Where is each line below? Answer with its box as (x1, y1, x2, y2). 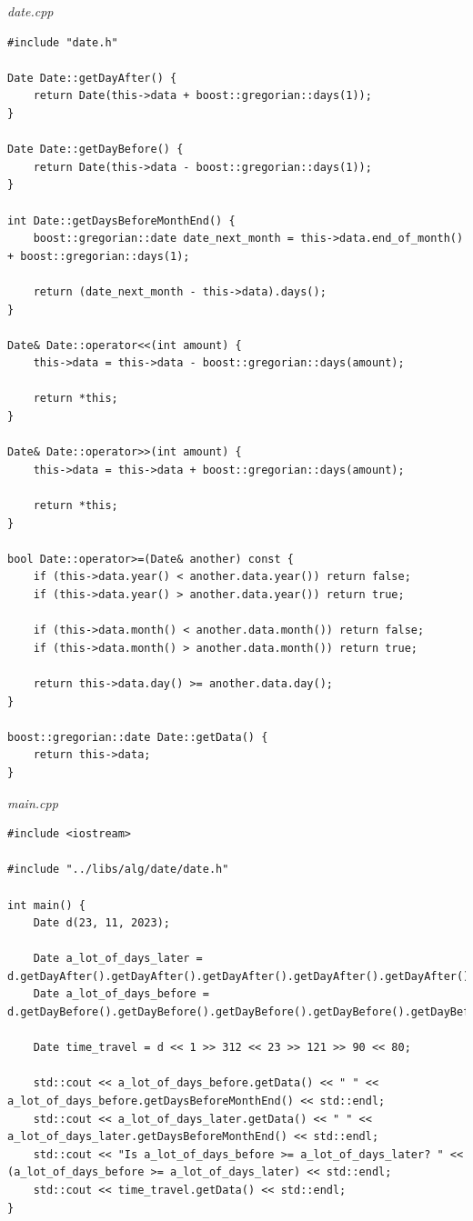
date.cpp (7, 2, 54, 20)
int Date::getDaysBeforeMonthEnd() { (7, 214, 236, 227)
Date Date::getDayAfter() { (7, 71, 177, 85)
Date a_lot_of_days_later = (33, 952, 203, 966)
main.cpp (7, 793, 58, 812)
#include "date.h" (7, 35, 118, 49)
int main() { (7, 898, 86, 912)
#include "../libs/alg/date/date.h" (7, 863, 229, 876)
